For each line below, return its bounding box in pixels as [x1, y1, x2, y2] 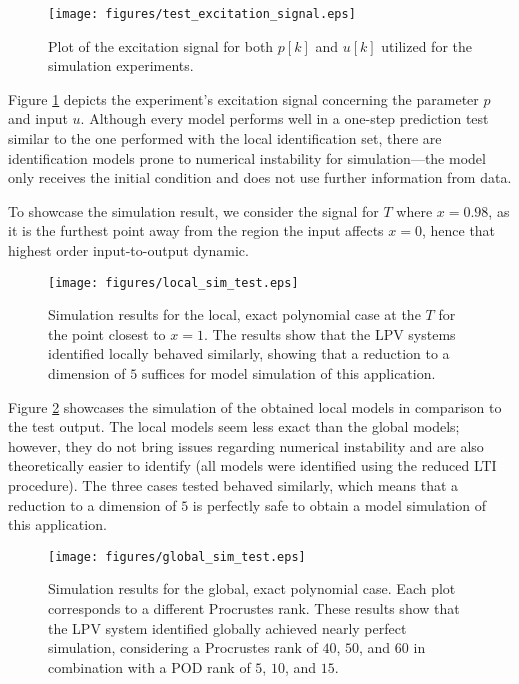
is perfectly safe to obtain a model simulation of [192, 494, 486, 515]
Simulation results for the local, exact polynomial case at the [48, 304, 421, 325]
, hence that [421, 220, 496, 241]
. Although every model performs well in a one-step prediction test [80, 108, 489, 129]
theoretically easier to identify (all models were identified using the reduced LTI [8, 455, 497, 476]
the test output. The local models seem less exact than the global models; [8, 416, 460, 437]
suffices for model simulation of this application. [141, 363, 436, 384]
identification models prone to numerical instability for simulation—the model [8, 147, 486, 168]
